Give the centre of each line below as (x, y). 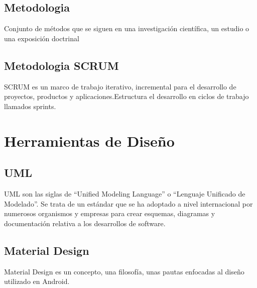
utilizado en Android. (37, 281)
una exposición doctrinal (42, 38)
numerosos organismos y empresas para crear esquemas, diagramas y (110, 213)
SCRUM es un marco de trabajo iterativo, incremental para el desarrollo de (120, 86)
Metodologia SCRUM (61, 65)
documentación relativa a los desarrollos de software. (85, 223)
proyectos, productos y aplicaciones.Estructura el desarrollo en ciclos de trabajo (126, 96)
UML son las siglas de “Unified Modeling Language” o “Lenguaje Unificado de (125, 193)
